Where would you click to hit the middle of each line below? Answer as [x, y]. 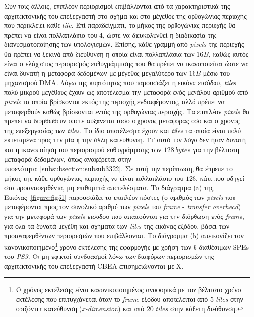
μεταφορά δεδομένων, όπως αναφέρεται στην [68, 159]
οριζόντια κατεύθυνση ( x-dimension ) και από [80, 308]
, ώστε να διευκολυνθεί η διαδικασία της [160, 34]
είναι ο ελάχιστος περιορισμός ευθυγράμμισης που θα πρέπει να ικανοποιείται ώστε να [126, 63]
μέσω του [216, 73]
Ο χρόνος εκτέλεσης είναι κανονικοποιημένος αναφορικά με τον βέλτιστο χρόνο [128, 289]
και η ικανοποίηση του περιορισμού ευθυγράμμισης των [83, 149]
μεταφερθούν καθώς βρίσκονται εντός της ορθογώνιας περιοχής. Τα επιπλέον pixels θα [127, 111]
